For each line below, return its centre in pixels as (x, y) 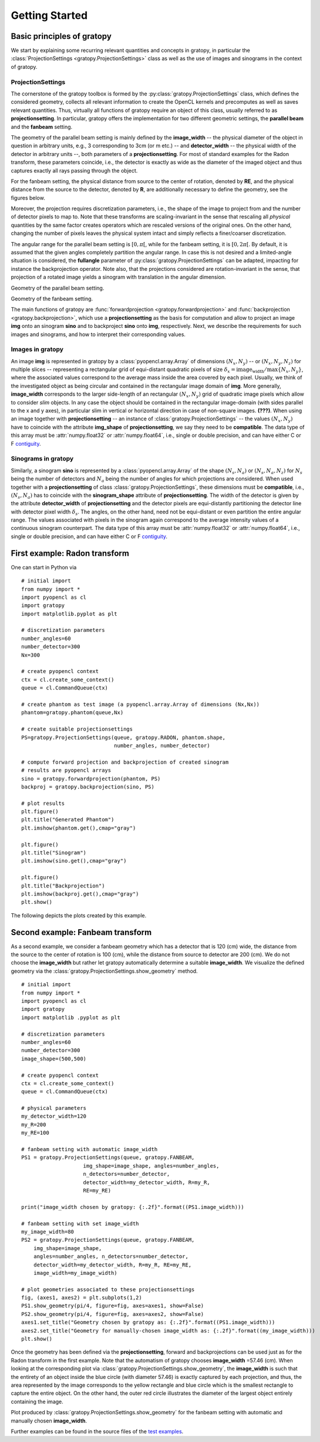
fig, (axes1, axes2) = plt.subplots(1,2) (82, 1298)
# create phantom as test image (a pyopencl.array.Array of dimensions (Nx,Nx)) (141, 705)
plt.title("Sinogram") (54, 853)
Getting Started (49, 15)
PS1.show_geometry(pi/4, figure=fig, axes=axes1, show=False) (113, 1306)
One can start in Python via (44, 567)
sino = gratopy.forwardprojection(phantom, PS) (91, 778)
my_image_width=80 (48, 1231)
